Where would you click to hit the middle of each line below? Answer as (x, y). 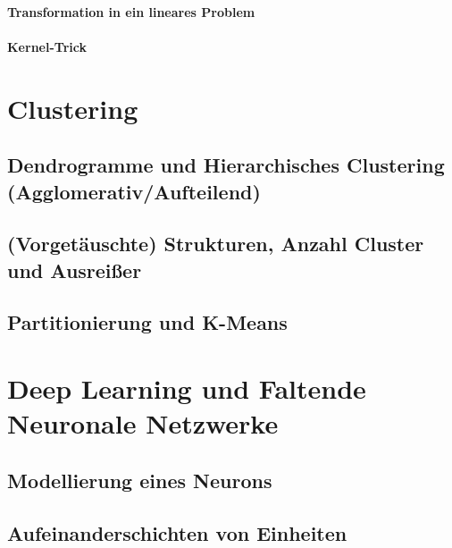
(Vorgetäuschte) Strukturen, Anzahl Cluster (216, 244)
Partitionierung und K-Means (147, 322)
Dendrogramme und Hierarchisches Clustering (226, 165)
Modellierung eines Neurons (140, 480)
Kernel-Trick (47, 46)
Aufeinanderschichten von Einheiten (177, 532)
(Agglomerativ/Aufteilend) (134, 191)
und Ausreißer (75, 270)
